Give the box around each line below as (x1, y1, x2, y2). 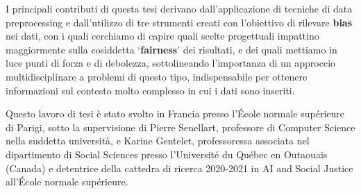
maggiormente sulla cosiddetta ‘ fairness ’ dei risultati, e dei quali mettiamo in (6, 42, 337, 56)
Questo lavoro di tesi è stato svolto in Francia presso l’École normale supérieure (6, 106, 345, 121)
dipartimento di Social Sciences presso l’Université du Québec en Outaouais (6, 146, 328, 161)
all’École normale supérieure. (6, 174, 128, 189)
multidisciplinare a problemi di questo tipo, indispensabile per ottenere (6, 69, 308, 83)
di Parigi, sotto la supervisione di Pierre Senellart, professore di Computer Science (6, 119, 355, 134)
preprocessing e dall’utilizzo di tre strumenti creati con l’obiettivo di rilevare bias (6, 15, 353, 29)
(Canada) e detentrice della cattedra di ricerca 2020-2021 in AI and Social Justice (6, 160, 353, 175)
